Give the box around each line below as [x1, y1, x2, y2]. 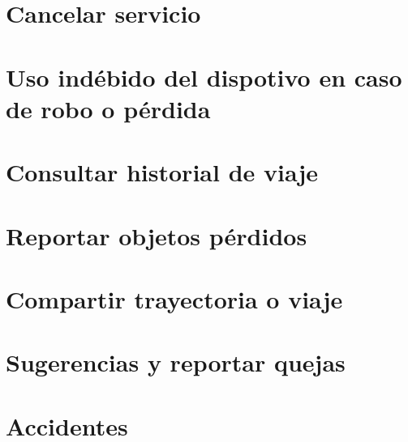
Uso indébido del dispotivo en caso [6, 60, 402, 93]
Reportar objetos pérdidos [6, 219, 307, 252]
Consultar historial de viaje [6, 155, 319, 189]
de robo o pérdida [6, 91, 211, 125]
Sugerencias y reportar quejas [6, 346, 346, 379]
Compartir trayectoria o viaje [6, 282, 343, 315]
